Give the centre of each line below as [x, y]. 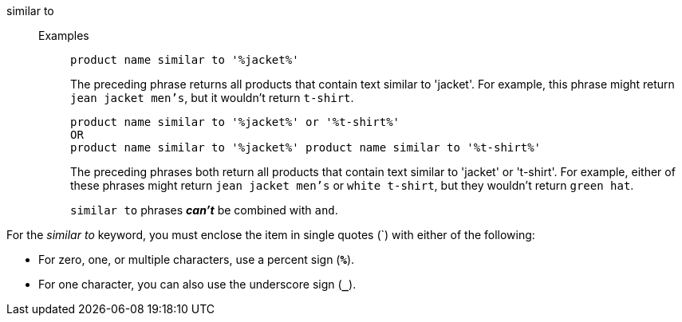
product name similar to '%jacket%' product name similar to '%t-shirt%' [306, 147]
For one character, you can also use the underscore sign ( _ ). [197, 284]
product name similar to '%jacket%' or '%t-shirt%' [235, 122]
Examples [64, 35]
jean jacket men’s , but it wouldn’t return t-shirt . [212, 98]
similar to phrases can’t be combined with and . [204, 210]
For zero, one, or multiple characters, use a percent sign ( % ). [197, 259]
